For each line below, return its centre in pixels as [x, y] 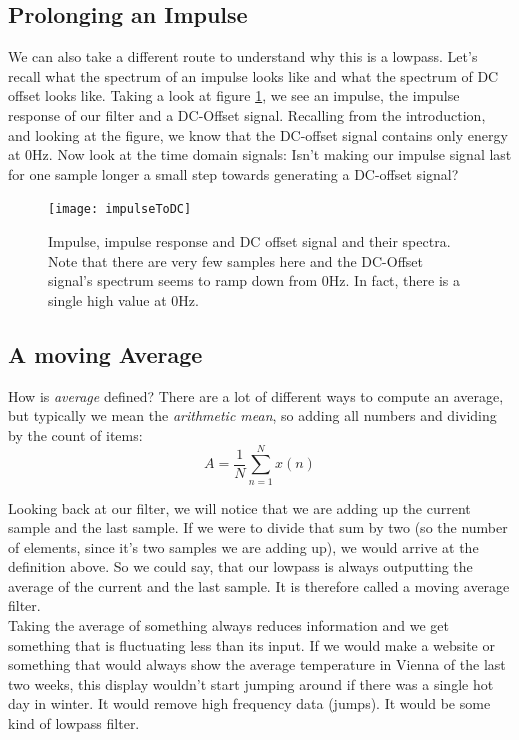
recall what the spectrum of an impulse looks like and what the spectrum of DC [253, 75]
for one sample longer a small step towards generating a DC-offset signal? [233, 173]
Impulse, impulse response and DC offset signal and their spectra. [249, 241]
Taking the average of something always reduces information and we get [228, 625]
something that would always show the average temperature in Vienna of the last [257, 664]
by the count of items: [75, 434]
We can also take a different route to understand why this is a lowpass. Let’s [243, 56]
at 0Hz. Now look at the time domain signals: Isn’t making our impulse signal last [260, 154]
